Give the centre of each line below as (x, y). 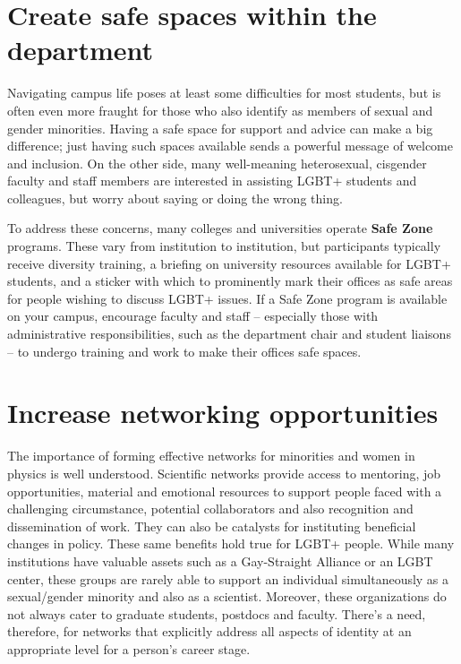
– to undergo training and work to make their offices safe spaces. (184, 351)
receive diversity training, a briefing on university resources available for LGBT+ (229, 263)
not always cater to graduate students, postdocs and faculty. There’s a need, (217, 613)
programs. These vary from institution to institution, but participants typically (224, 246)
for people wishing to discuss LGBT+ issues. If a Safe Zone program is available (227, 298)
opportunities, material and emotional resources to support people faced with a (225, 491)
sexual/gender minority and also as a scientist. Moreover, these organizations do (227, 596)
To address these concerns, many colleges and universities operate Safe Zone (220, 228)
